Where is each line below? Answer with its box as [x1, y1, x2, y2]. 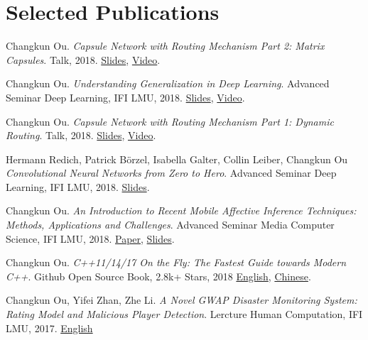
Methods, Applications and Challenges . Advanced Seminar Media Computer [6, 217, 335, 232]
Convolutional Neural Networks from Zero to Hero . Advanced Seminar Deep [6, 165, 337, 180]
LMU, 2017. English [6, 320, 93, 335]
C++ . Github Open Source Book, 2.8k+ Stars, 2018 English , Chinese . [6, 268, 311, 283]
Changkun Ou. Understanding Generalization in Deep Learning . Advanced [6, 76, 330, 91]
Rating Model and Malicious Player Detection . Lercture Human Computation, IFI [6, 307, 363, 322]
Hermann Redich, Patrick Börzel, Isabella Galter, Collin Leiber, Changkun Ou [6, 151, 348, 166]
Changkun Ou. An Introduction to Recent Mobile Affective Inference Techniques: [6, 203, 357, 218]
